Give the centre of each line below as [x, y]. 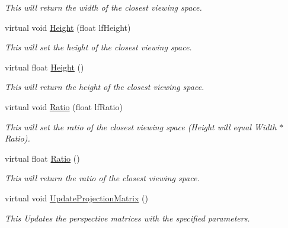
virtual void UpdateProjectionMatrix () [76, 198]
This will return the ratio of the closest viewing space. [102, 178]
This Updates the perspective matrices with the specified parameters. [127, 218]
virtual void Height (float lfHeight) [68, 27]
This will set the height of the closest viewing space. [98, 47]
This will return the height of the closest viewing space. [105, 87]
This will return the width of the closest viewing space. [103, 7]
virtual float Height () [44, 67]
